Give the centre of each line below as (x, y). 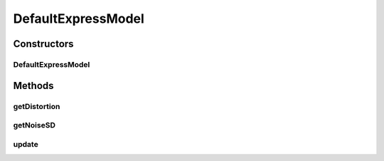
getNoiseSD (34, 125)
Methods (33, 85)
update (26, 144)
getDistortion (37, 106)
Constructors (43, 44)
